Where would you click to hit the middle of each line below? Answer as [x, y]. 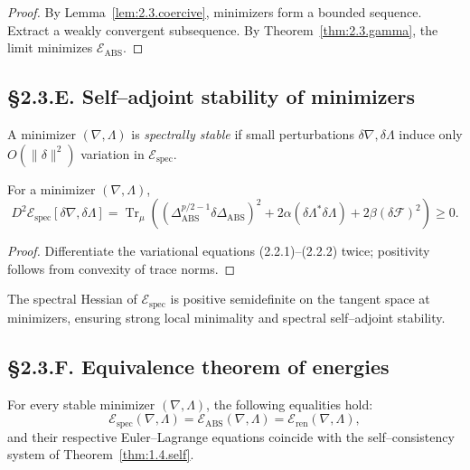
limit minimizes [50, 47]
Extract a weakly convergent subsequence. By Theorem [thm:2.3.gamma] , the [223, 29]
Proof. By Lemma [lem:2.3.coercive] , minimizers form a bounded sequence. [215, 12]
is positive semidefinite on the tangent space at [300, 299]
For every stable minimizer [81, 404]
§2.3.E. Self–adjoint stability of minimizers [211, 96]
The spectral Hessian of [72, 299]
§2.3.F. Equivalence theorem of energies [198, 366]
